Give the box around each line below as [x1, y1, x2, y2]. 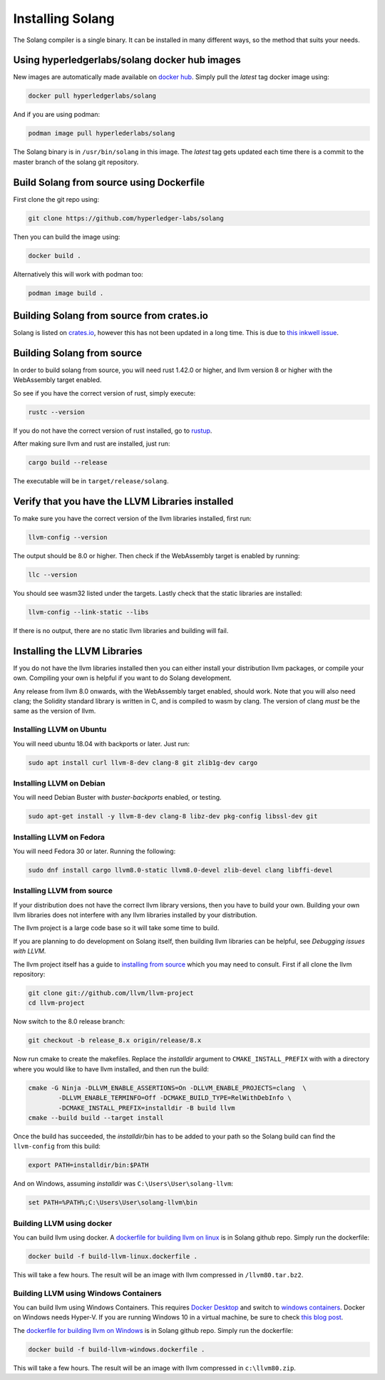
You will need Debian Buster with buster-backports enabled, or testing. [13, 793, 222, 802]
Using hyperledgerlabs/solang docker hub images [13, 54, 242, 66]
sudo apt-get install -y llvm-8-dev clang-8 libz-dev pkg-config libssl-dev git [28, 813, 318, 820]
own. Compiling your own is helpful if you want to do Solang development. [13, 674, 232, 682]
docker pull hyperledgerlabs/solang [28, 92, 157, 100]
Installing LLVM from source [13, 886, 113, 896]
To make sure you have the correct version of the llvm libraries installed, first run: [13, 514, 252, 523]
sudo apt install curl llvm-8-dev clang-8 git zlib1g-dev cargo [28, 758, 258, 766]
